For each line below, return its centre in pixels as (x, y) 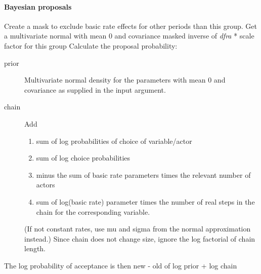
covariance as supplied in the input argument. (95, 89)
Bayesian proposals (38, 6)
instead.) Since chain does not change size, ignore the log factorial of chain (140, 238)
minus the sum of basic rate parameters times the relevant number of (143, 174)
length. (35, 248)
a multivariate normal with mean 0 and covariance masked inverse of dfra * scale (129, 36)
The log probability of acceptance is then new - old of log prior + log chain (121, 265)
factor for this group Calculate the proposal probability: (91, 45)
